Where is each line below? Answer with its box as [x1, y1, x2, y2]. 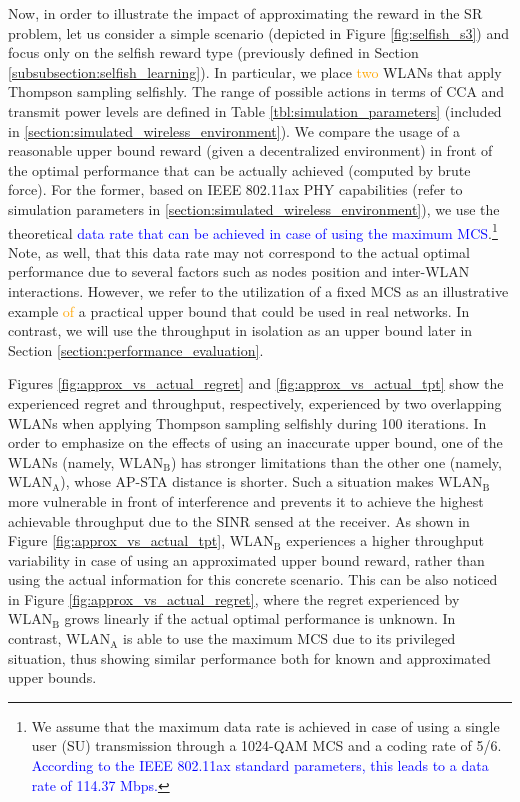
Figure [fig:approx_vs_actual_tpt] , [8, 530, 226, 551]
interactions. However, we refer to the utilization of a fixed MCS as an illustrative [8, 280, 509, 301]
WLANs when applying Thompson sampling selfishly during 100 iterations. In [8, 412, 487, 433]
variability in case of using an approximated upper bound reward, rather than [8, 549, 485, 570]
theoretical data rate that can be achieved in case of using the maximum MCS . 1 [8, 219, 498, 243]
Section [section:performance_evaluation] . [8, 339, 264, 360]
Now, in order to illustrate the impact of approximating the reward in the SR [8, 3, 483, 23]
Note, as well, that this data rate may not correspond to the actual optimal [8, 241, 470, 262]
